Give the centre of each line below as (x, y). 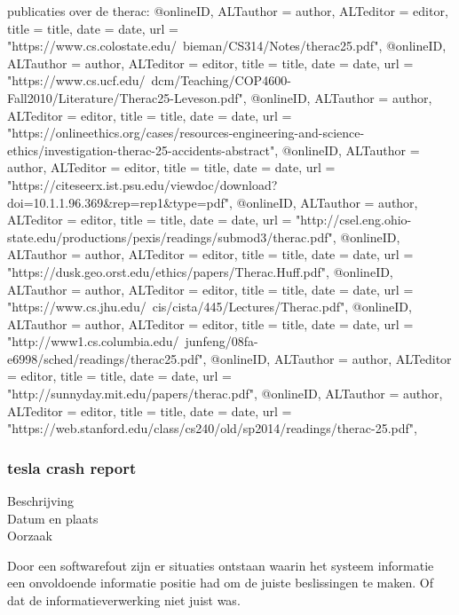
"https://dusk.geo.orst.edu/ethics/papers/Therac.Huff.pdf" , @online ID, (200, 271)
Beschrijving (40, 501)
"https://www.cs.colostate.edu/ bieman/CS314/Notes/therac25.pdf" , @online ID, (227, 46)
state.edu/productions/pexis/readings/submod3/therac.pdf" (170, 237)
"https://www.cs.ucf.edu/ (76, 80)
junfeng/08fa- (222, 341)
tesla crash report (72, 467)
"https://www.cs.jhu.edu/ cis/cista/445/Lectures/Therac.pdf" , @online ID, (210, 307)
